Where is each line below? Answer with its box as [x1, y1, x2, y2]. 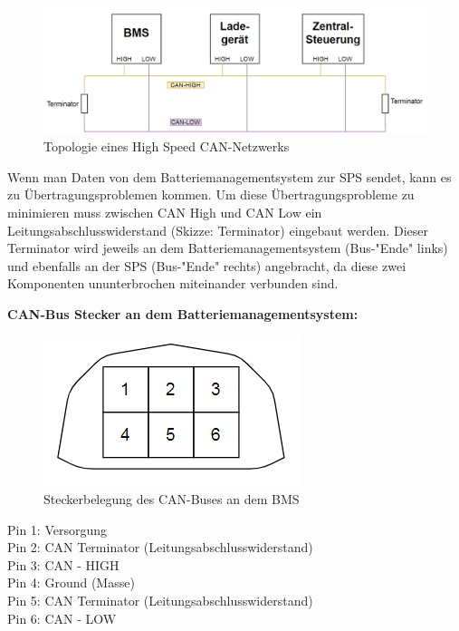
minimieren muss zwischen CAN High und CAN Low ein [7, 202, 322, 221]
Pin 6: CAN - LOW [7, 608, 117, 627]
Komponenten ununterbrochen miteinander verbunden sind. [7, 274, 339, 293]
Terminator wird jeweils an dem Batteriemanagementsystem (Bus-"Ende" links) [7, 238, 448, 257]
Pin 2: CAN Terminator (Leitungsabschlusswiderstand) [7, 538, 313, 557]
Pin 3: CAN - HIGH [7, 555, 120, 574]
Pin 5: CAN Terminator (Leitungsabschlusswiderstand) [7, 591, 313, 610]
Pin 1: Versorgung [7, 519, 108, 539]
